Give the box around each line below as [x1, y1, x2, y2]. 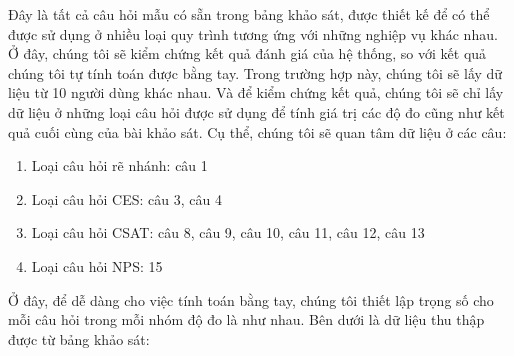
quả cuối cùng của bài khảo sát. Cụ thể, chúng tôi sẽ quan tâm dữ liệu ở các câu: [8, 121, 507, 142]
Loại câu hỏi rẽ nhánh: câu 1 [31, 155, 208, 176]
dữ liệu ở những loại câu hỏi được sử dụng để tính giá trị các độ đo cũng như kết [8, 101, 505, 122]
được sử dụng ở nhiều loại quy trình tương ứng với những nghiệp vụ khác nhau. [8, 23, 498, 44]
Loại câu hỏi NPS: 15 [31, 255, 163, 276]
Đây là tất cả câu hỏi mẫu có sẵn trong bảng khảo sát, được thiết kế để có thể [8, 4, 490, 24]
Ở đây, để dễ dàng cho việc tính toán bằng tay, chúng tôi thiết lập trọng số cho [8, 289, 494, 310]
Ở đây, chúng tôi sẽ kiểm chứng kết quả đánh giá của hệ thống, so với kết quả [8, 43, 487, 64]
